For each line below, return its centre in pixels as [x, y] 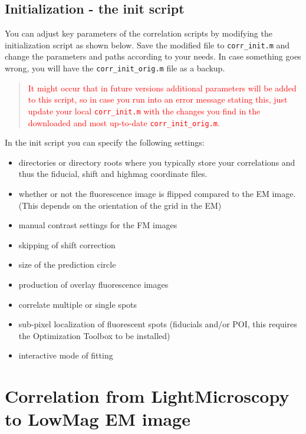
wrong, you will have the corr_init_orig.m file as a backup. [115, 68]
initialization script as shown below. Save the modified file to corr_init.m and [147, 45]
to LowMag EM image [98, 419]
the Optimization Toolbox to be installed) [94, 335]
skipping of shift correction [67, 244]
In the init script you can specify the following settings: [105, 142]
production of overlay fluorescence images [93, 284]
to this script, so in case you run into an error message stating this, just [158, 99]
